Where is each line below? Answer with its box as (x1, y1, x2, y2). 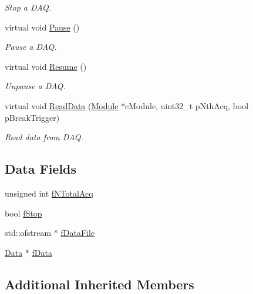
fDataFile (60, 227, 95, 239)
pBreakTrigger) (5, 111, 60, 123)
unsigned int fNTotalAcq (5, 187, 93, 199)
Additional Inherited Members (5, 275, 194, 293)
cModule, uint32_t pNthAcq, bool (125, 99, 249, 111)
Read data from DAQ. (5, 131, 83, 143)
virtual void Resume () (5, 60, 87, 72)
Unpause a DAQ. (5, 80, 66, 92)
